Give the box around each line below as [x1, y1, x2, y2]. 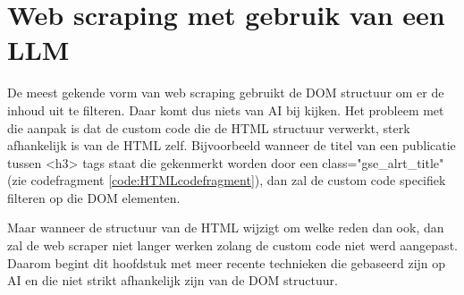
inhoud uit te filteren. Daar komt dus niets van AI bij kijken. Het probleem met [7, 100, 444, 119]
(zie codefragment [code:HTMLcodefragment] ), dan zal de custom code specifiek [7, 171, 446, 190]
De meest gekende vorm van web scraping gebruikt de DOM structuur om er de [7, 83, 444, 102]
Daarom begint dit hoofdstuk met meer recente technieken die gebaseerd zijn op [7, 253, 446, 272]
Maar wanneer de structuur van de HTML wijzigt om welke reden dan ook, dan [7, 218, 444, 237]
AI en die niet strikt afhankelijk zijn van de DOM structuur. [7, 271, 338, 290]
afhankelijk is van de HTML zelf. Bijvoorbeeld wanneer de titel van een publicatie [7, 136, 456, 155]
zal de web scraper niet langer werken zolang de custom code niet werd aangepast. [7, 236, 458, 255]
